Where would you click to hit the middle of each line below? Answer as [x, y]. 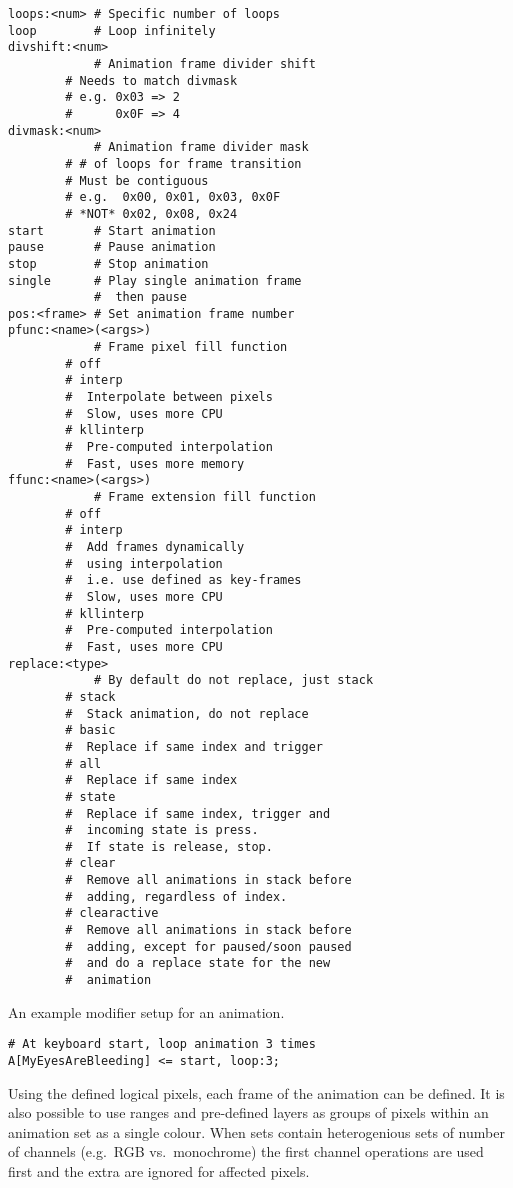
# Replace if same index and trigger [194, 746]
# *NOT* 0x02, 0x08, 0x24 [151, 213]
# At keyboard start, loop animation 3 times [162, 1044]
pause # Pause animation [112, 247]
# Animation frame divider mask [201, 147]
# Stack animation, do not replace [187, 713]
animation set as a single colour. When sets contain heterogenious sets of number [256, 1131]
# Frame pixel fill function [190, 347]
